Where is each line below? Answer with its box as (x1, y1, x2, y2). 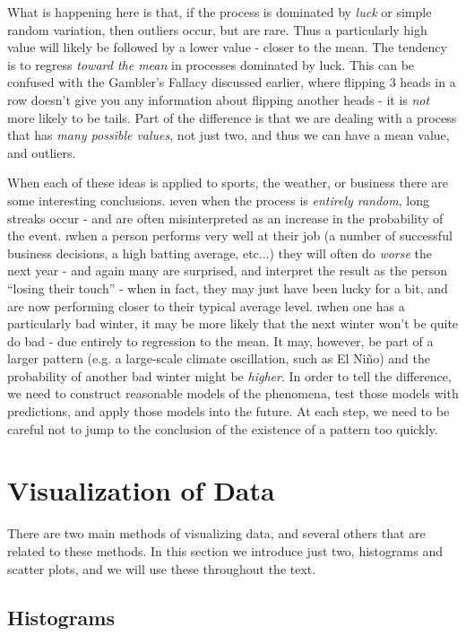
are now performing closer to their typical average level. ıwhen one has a (7, 296, 405, 315)
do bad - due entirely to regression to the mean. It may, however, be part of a (7, 331, 434, 350)
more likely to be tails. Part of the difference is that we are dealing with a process (7, 108, 457, 126)
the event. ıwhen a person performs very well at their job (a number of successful (7, 226, 453, 245)
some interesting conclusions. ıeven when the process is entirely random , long (7, 190, 429, 209)
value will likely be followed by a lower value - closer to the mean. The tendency (7, 38, 447, 57)
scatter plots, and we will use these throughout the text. (7, 559, 316, 578)
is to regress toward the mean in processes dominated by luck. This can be (7, 55, 415, 74)
